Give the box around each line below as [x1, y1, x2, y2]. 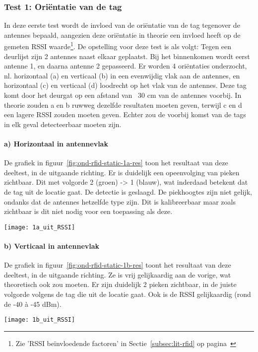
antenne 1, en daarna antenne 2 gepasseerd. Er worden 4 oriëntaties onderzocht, [4, 61, 247, 71]
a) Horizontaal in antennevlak [4, 139, 108, 148]
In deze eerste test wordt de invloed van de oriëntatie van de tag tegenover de [4, 20, 240, 30]
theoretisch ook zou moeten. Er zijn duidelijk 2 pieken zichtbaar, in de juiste [4, 279, 237, 289]
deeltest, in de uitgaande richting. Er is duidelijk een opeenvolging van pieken [4, 167, 240, 177]
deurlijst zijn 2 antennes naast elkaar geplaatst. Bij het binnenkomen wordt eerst [4, 51, 250, 61]
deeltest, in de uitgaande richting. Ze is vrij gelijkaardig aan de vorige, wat [4, 269, 231, 280]
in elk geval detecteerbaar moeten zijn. [4, 119, 122, 129]
